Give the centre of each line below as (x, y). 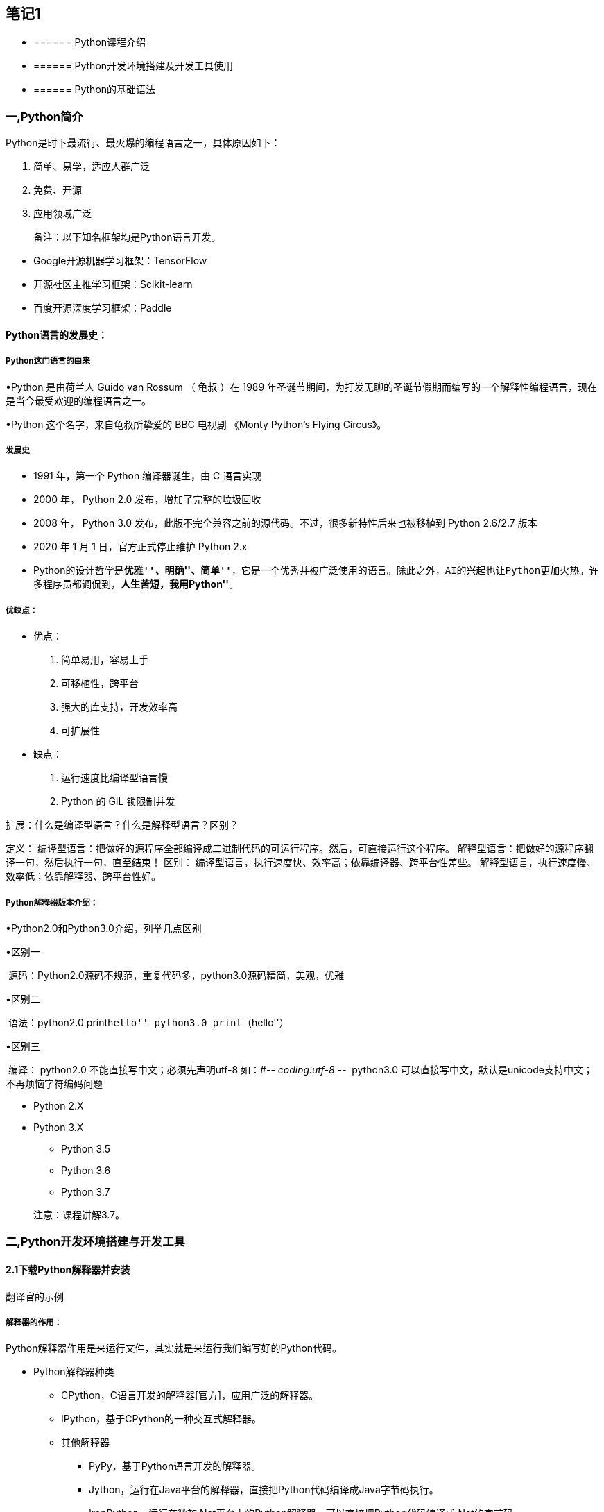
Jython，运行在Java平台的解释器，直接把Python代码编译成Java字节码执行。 (264, 1490)
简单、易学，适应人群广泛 (92, 167)
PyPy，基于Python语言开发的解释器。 (175, 1466)
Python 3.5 (86, 1148)
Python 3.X (59, 1127)
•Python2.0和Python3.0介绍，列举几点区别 (104, 928)
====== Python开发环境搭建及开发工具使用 (133, 66)
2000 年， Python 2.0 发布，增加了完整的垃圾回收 (147, 500)
